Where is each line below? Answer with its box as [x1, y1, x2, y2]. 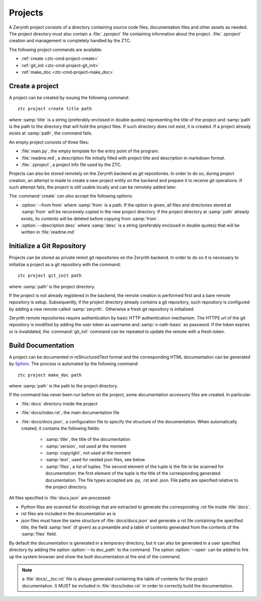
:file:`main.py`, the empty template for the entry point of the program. [21, 148, 160, 154]
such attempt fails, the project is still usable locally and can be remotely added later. [9, 184, 177, 190]
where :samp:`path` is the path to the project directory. [9, 383, 118, 388]
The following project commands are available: [9, 47, 103, 52]
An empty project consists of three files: [9, 139, 89, 145]
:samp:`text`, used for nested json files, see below [45, 457, 145, 463]
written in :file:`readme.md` [21, 229, 75, 235]
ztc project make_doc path [17, 372, 82, 378]
